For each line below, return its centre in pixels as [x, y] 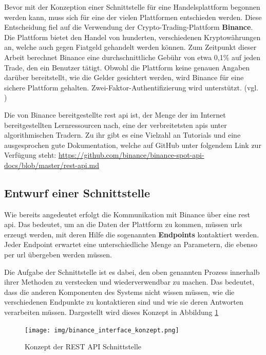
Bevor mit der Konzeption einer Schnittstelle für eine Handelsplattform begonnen [132, 7]
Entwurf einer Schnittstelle [77, 192]
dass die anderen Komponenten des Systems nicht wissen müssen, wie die [119, 292]
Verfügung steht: [30, 155]
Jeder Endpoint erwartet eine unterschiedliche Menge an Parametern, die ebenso [131, 244]
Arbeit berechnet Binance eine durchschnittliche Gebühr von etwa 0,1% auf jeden [132, 57]
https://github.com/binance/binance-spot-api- [131, 155]
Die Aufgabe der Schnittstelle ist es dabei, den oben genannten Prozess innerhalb [132, 272]
